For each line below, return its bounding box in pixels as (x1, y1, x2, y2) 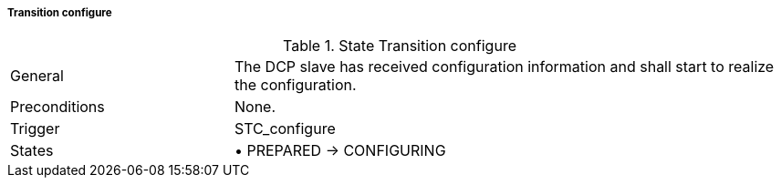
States (10, 141, 54, 160)
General (10, 67, 64, 86)
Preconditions (10, 98, 105, 117)
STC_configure (234, 119, 336, 139)
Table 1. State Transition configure (283, 36, 516, 56)
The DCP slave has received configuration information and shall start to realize (234, 57, 775, 77)
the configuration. (234, 76, 357, 95)
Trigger (10, 119, 60, 139)
